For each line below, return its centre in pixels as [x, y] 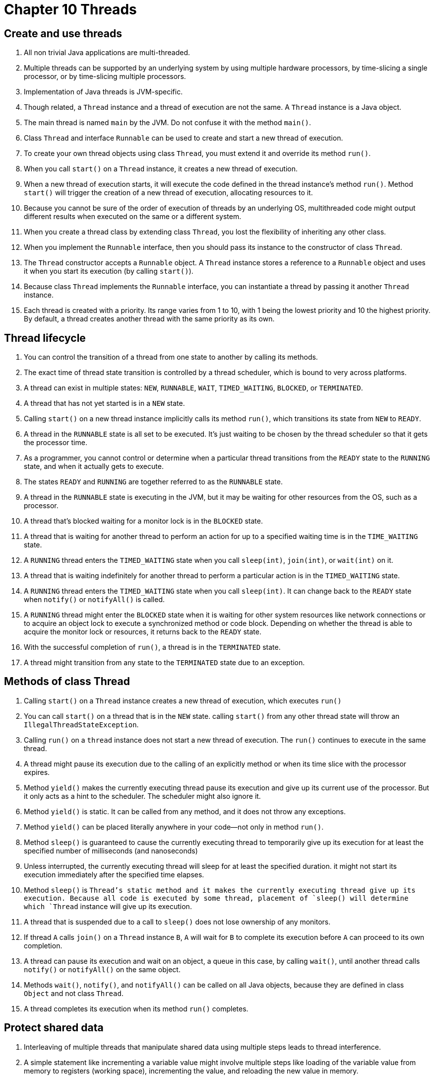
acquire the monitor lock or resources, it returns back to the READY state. [143, 632]
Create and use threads [63, 33]
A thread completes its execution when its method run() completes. [136, 1008]
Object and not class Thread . [74, 993]
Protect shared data [54, 1028]
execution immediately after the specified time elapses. [114, 874]
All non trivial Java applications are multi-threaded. [107, 53]
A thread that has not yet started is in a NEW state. [104, 403]
